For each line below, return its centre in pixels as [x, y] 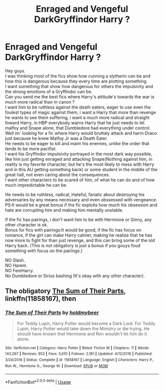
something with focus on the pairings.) [44, 251]
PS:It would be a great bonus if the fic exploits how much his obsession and [81, 205]
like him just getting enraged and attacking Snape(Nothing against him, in [79, 159]
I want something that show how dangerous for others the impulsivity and [79, 86]
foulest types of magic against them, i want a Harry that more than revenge [81, 112]
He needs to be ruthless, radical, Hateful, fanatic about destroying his [75, 195]
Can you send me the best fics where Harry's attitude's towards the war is [80, 97]
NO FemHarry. [20, 270]
